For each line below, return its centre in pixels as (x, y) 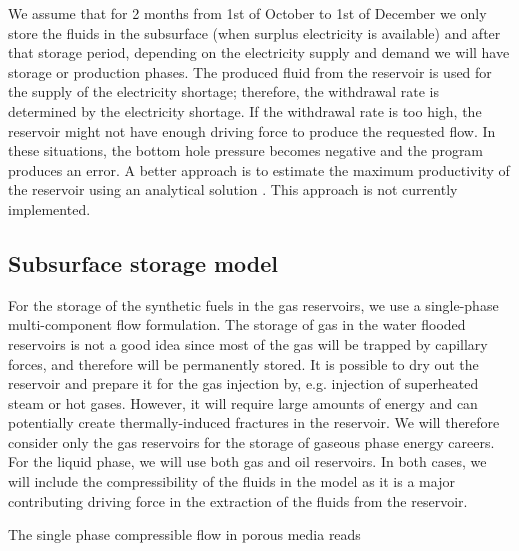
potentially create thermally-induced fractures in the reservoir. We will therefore (254, 422)
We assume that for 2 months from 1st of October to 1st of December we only (247, 13)
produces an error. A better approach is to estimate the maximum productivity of (259, 169)
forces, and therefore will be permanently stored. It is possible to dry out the (243, 363)
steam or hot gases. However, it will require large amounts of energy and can (243, 402)
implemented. (49, 208)
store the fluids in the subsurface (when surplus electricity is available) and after (254, 32)
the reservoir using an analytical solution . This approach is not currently (233, 189)
